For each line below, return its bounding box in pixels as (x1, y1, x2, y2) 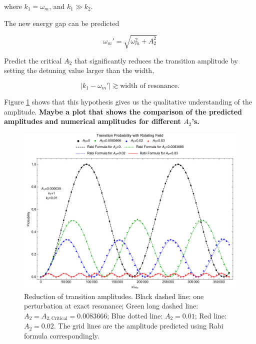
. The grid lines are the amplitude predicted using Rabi (53, 320, 223, 331)
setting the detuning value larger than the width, (4, 65, 154, 75)
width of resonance (120, 82, 177, 89)
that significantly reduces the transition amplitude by (74, 55, 238, 65)
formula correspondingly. (24, 330, 99, 340)
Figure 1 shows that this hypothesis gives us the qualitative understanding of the (4, 96, 252, 106)
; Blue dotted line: (107, 310, 163, 320)
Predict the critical (4, 55, 62, 65)
